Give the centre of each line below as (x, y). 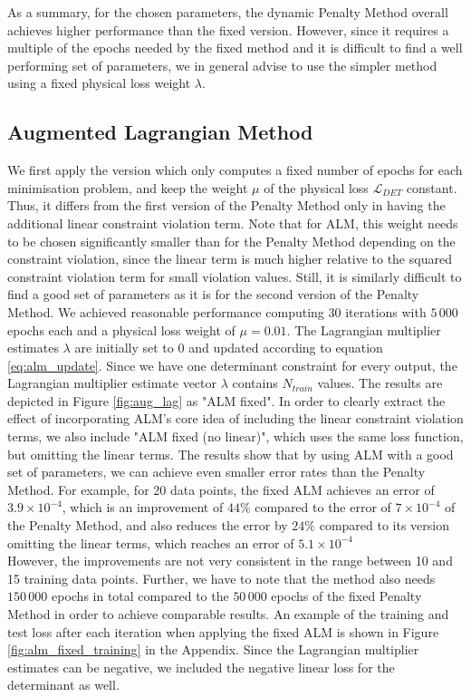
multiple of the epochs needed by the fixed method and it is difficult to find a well (235, 48)
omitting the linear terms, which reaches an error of (151, 542)
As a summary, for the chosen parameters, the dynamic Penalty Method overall (228, 12)
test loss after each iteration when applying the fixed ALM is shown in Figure (223, 631)
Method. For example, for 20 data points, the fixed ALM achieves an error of (221, 489)
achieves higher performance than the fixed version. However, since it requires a (228, 29)
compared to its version (384, 525)
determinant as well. (63, 685)
